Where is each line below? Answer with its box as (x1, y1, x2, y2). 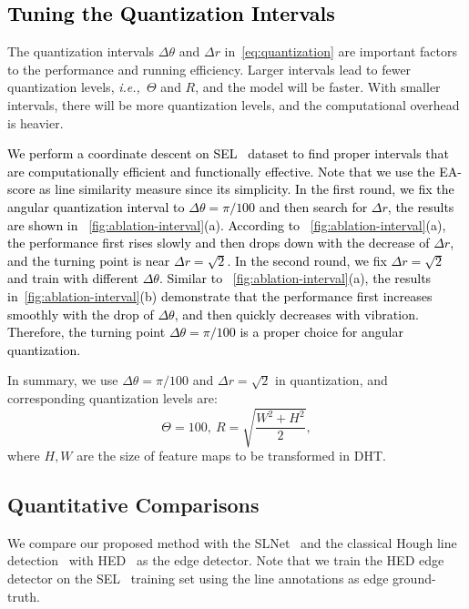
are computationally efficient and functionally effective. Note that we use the (7, 161, 435, 180)
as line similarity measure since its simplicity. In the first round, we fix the (39, 179, 454, 198)
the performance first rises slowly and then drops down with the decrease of (7, 233, 430, 252)
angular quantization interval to (7, 197, 185, 216)
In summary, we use (7, 370, 118, 390)
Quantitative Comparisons (7, 491, 260, 519)
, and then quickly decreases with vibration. (174, 304, 419, 323)
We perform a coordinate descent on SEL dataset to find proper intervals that (7, 144, 450, 163)
